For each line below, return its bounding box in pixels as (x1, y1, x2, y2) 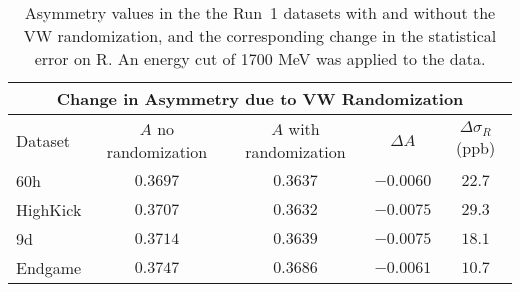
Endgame (16, 256, 82, 279)
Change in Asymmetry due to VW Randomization (56, 87, 464, 110)
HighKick (16, 198, 82, 221)
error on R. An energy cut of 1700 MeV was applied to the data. (34, 47, 486, 70)
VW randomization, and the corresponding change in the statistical (23, 24, 497, 47)
